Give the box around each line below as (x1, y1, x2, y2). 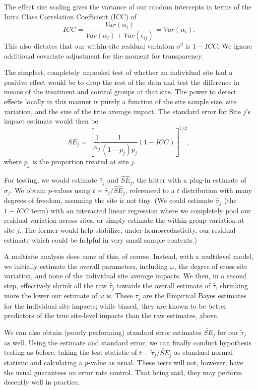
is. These (106, 290, 133, 301)
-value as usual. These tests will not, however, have (88, 357, 244, 367)
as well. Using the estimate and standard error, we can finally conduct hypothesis (4, 337, 252, 347)
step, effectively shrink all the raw (4, 280, 107, 290)
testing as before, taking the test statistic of (4, 347, 137, 357)
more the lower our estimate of (4, 290, 97, 301)
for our (217, 327, 239, 337)
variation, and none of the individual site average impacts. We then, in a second (4, 270, 247, 281)
